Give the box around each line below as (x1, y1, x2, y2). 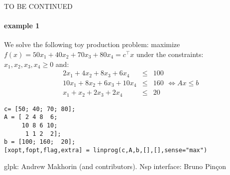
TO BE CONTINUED (4, 1, 73, 11)
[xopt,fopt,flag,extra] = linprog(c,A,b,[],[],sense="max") (4, 146, 208, 154)
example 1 (4, 20, 40, 31)
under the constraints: (136, 49, 204, 59)
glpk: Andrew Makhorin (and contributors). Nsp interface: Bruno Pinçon (4, 161, 227, 171)
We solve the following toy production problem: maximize (4, 39, 180, 50)
